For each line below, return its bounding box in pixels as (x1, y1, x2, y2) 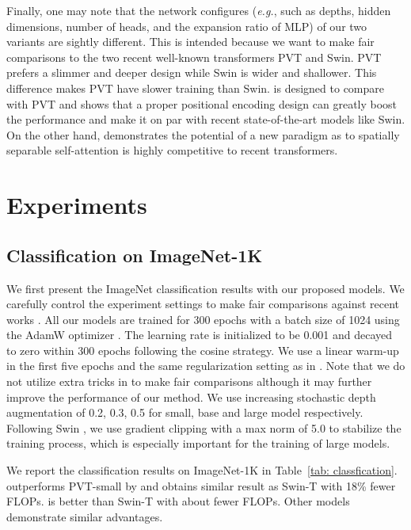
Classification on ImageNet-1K (6, 242, 263, 267)
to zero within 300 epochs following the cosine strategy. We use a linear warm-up (6, 341, 399, 358)
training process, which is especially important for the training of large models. (6, 435, 390, 452)
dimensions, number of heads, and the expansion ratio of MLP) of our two (6, 17, 367, 34)
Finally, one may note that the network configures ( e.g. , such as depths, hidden (6, 2, 391, 18)
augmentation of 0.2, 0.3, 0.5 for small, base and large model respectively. (6, 404, 363, 421)
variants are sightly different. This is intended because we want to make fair (6, 33, 375, 50)
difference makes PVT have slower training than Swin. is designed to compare (6, 79, 385, 96)
